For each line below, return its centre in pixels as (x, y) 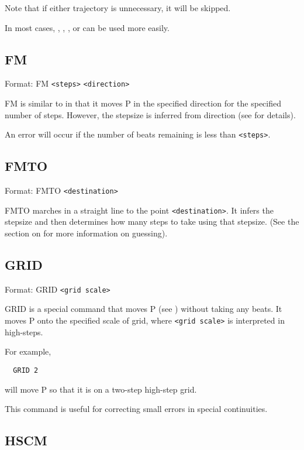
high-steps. (24, 332)
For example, (28, 351)
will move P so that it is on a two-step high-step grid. (101, 389)
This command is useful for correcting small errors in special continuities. (136, 409)
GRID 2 (26, 370)
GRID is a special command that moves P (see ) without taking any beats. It (144, 309)
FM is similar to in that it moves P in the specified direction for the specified (143, 103)
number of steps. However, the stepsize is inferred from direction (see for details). (150, 114)
